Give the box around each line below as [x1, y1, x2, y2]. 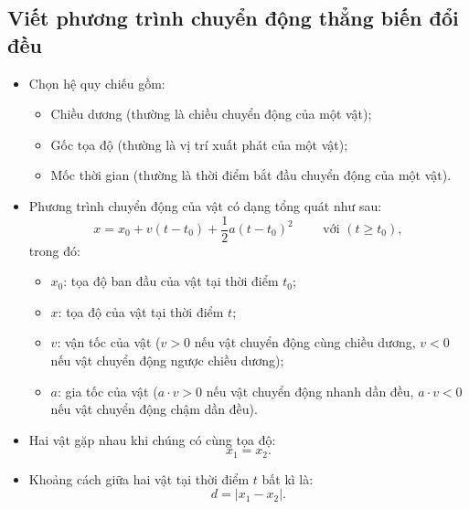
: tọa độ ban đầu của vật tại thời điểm [63, 271, 279, 291]
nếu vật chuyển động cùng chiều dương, [194, 333, 416, 352]
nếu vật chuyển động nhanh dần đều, [206, 381, 414, 400]
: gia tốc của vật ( [58, 381, 158, 400]
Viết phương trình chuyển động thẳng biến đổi [7, 4, 459, 32]
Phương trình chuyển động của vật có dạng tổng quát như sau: [28, 196, 382, 215]
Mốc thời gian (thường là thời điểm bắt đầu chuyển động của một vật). [50, 165, 452, 185]
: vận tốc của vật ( [57, 333, 161, 352]
